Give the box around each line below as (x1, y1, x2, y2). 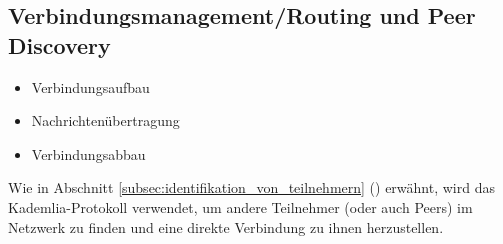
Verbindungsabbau (31, 143, 146, 164)
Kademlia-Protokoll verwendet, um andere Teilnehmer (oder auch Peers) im (8, 196, 473, 217)
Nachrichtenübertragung (31, 110, 180, 131)
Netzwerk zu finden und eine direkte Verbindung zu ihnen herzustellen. (8, 216, 444, 237)
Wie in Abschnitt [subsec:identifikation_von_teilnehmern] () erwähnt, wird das (8, 177, 495, 198)
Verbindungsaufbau (31, 76, 150, 97)
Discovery (8, 29, 111, 60)
